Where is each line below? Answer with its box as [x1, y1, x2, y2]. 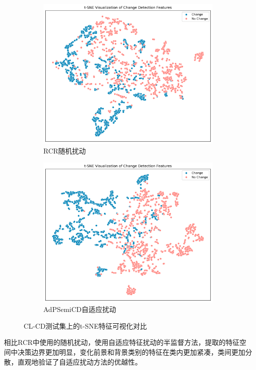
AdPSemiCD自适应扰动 [43, 304, 116, 314]
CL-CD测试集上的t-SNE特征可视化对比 [24, 320, 147, 331]
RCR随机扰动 [43, 145, 86, 155]
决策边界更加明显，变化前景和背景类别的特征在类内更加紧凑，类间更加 [17, 346, 245, 357]
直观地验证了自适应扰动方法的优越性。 [17, 356, 142, 367]
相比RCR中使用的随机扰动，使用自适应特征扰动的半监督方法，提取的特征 [4, 337, 240, 347]
